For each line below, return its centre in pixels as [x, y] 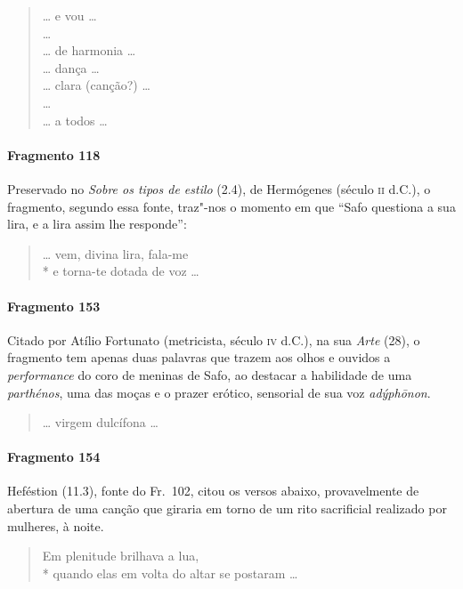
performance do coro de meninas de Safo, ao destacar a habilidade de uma [210, 374]
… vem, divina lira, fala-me [115, 253]
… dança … [71, 67]
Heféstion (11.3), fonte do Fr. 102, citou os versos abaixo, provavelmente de [213, 491]
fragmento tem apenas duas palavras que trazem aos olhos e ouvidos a [199, 357]
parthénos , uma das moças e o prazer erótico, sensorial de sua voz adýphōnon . [219, 392]
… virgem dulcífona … [100, 422]
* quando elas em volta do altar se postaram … [170, 573]
